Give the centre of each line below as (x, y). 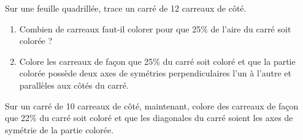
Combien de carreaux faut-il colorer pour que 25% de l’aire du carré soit (155, 28)
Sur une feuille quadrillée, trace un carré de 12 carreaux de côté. (126, 8)
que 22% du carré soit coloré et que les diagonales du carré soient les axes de (149, 118)
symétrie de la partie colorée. (59, 129)
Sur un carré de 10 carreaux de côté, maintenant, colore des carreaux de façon (152, 105)
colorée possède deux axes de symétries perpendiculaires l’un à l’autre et (155, 73)
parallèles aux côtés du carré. (74, 85)
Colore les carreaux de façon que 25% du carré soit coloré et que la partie (157, 61)
